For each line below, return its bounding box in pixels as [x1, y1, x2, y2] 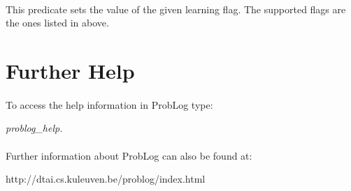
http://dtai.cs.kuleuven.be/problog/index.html [6, 171, 206, 186]
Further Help [6, 56, 135, 84]
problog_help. [6, 121, 63, 135]
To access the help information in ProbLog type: [6, 97, 213, 112]
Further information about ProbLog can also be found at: [6, 148, 252, 162]
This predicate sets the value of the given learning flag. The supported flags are [6, 1, 346, 16]
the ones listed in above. [6, 15, 109, 30]
